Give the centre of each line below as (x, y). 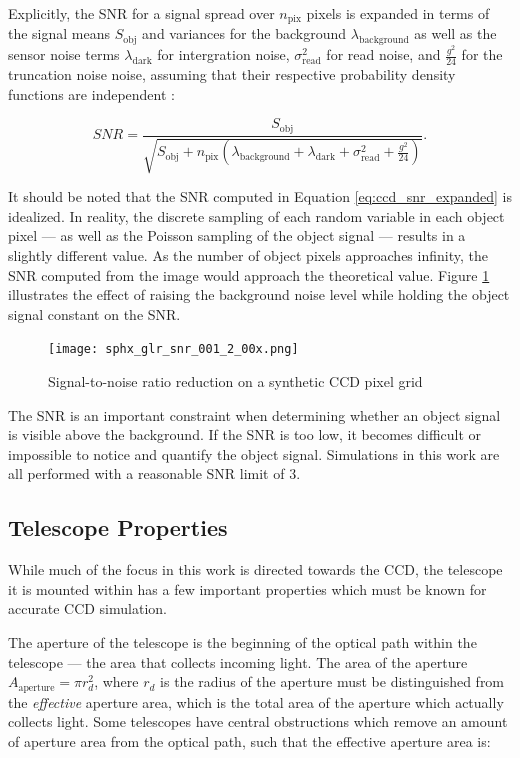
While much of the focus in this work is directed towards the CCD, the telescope (255, 569)
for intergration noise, (223, 54)
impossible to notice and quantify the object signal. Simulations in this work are (254, 453)
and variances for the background (244, 33)
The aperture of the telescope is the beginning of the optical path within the (242, 641)
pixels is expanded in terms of (398, 13)
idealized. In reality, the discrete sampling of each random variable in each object (256, 215)
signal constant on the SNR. (94, 313)
